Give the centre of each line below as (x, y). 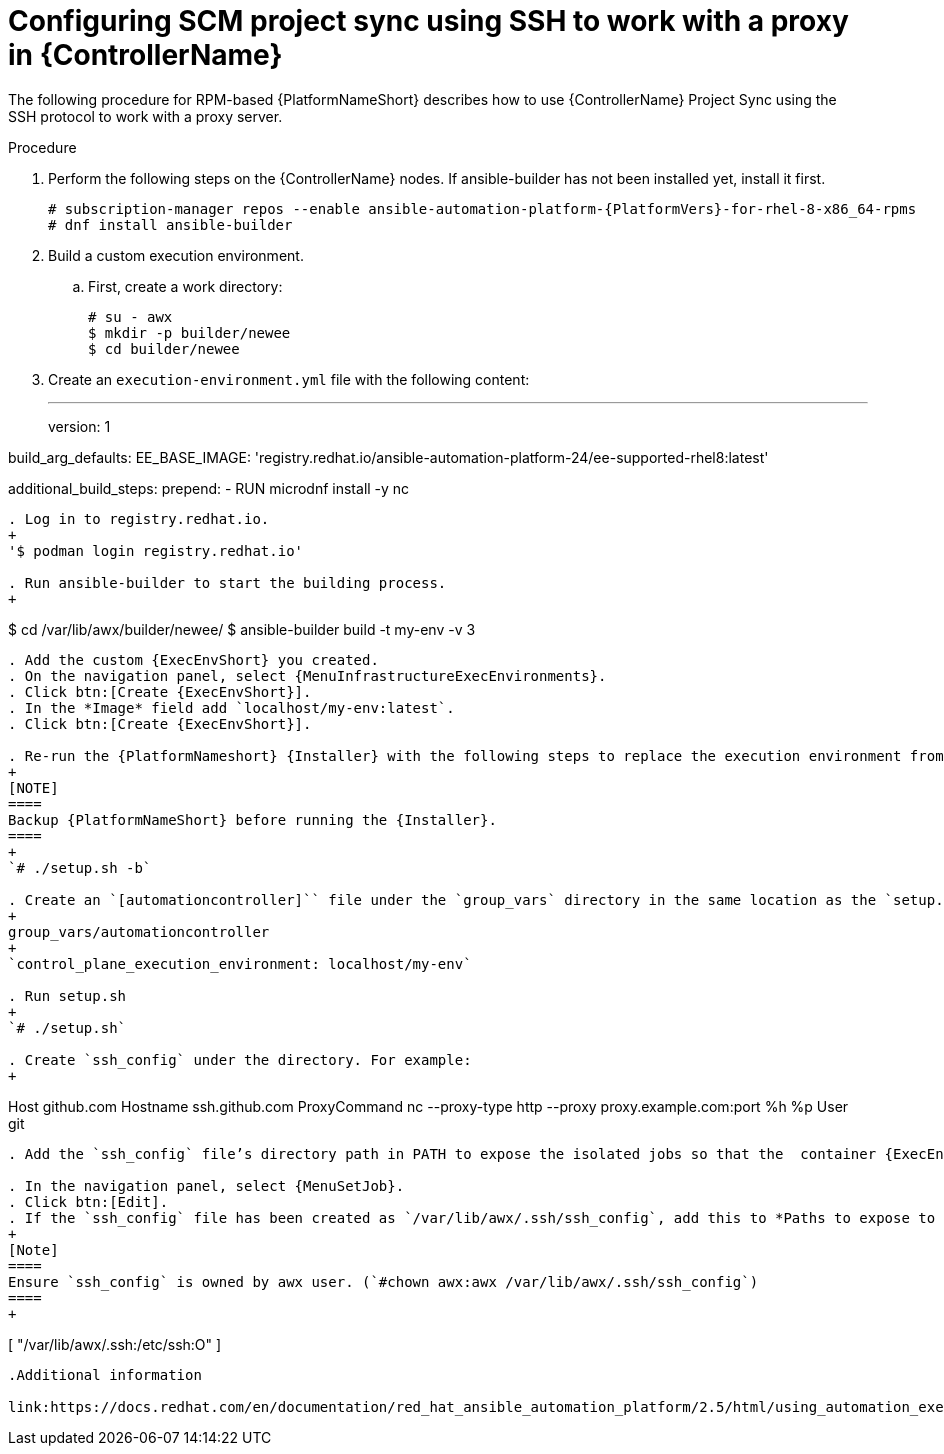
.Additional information (105, 1374)
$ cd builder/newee (164, 348)
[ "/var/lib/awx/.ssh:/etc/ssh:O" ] (115, 1344)
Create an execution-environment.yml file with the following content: (289, 379)
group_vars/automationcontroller (139, 931)
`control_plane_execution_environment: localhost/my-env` (240, 963)
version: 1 (79, 426)
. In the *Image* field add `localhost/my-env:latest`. (231, 707)
